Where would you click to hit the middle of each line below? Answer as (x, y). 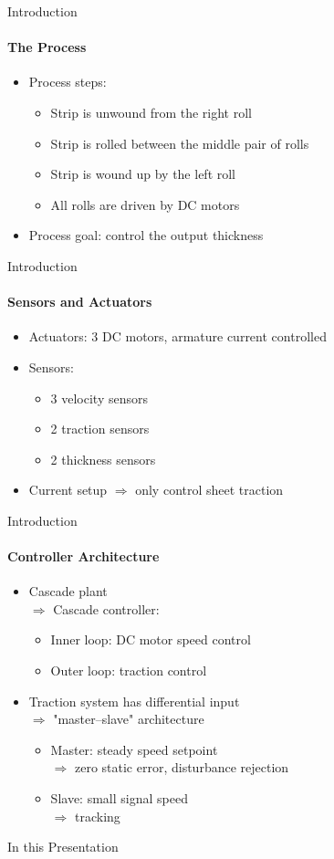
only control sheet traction (209, 490)
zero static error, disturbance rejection (182, 767)
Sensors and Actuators (80, 302)
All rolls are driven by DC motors (145, 204)
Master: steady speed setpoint (134, 749)
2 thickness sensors (103, 459)
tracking (97, 816)
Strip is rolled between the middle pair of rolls (180, 143)
